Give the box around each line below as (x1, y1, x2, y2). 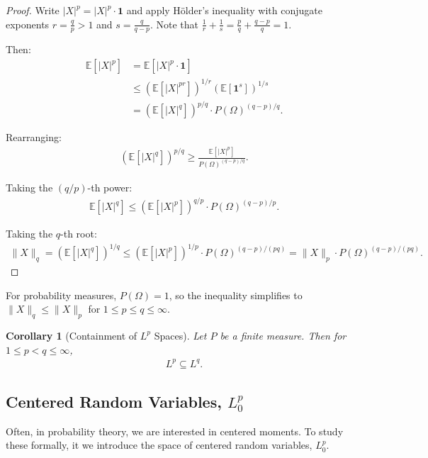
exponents (6, 16, 50, 31)
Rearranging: (6, 130, 62, 145)
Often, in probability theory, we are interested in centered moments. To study (6, 423, 344, 438)
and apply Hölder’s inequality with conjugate (126, 3, 322, 17)
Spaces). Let (154, 328, 207, 342)
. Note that (150, 16, 198, 31)
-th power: (87, 179, 133, 194)
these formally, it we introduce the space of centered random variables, (6, 437, 312, 452)
